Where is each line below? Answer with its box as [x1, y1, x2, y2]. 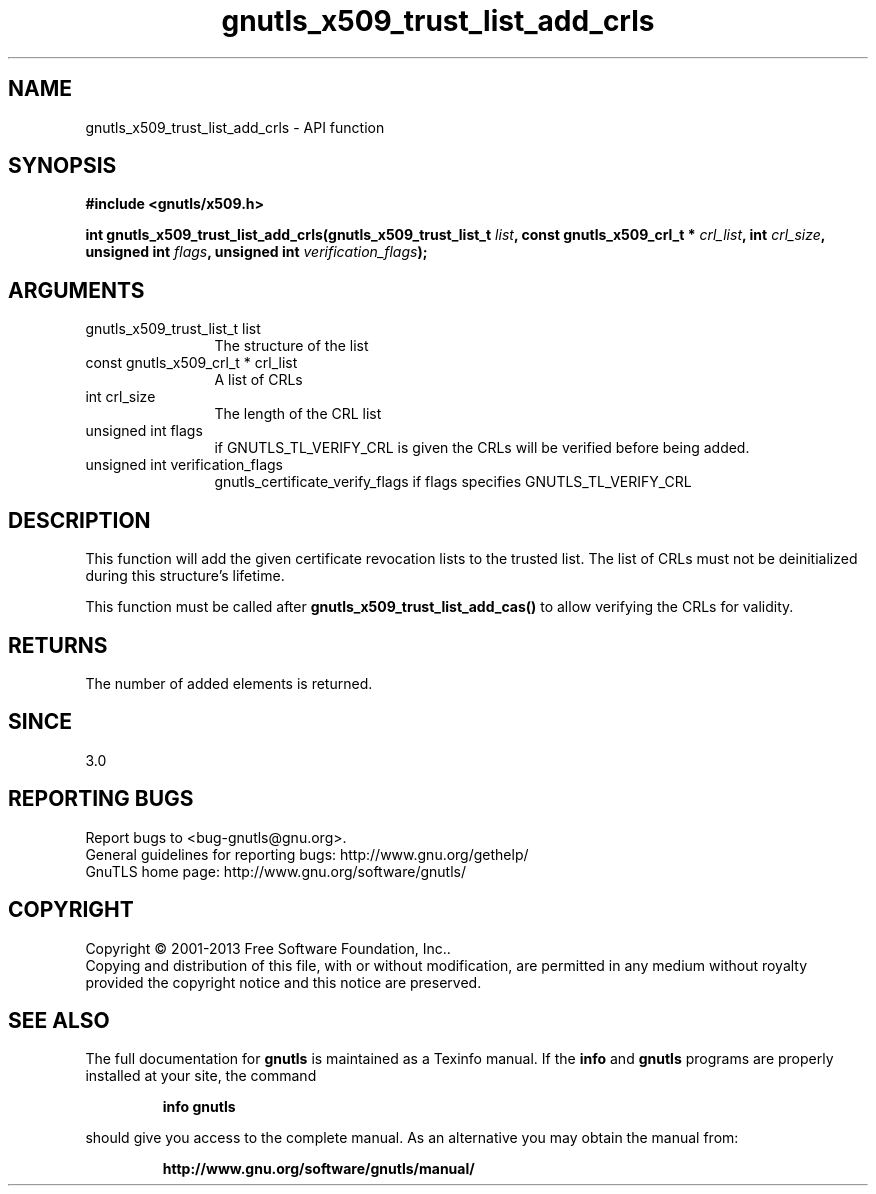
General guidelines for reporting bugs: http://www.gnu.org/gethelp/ [85, 845, 529, 863]
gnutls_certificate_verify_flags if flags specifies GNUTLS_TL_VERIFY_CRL [214, 473, 692, 491]
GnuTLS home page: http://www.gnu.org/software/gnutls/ [85, 862, 466, 880]
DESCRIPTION [8, 507, 151, 533]
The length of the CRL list [214, 405, 382, 423]
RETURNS [8, 632, 108, 658]
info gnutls [162, 1098, 236, 1116]
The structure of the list [214, 337, 369, 355]
